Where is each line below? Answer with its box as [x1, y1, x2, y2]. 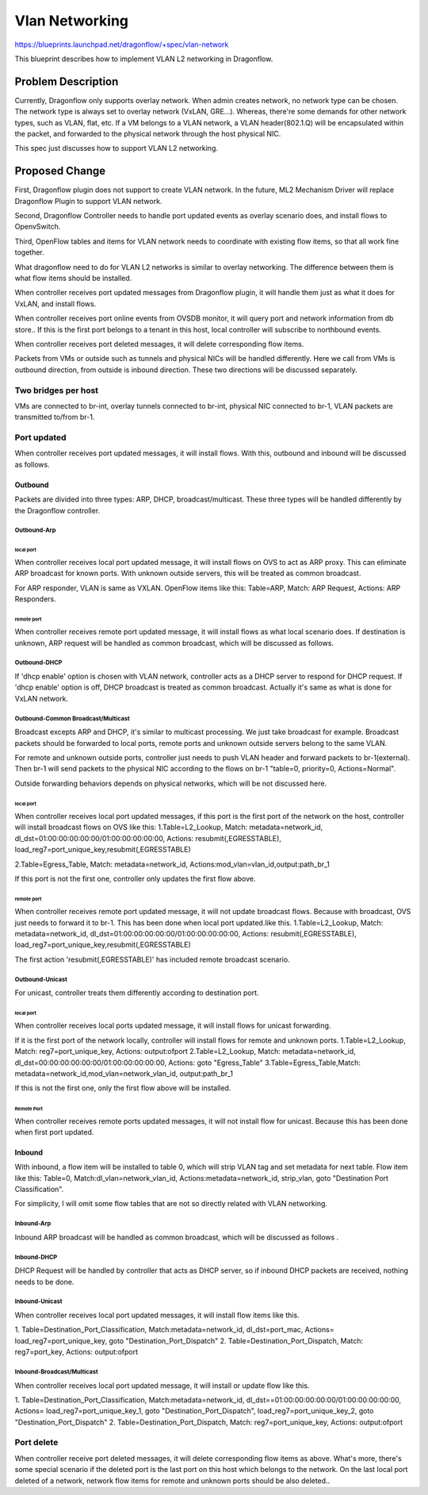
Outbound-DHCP [14, 659, 63, 667]
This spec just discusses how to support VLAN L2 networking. [14, 144, 218, 153]
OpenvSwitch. [14, 222, 61, 232]
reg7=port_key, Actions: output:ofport [14, 1347, 139, 1357]
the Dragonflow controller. [14, 505, 101, 515]
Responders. [14, 594, 57, 604]
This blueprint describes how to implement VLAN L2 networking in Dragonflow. [14, 54, 273, 63]
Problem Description [14, 75, 119, 88]
